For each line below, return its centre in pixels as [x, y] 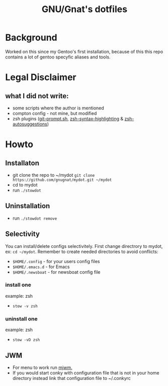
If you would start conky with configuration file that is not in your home [86, 373]
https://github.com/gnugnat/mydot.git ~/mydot [62, 180]
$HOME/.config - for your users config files [56, 261]
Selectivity [23, 234]
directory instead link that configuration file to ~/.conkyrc [71, 378]
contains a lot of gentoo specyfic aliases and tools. [58, 57]
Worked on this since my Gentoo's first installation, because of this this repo [84, 51]
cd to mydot [25, 184]
